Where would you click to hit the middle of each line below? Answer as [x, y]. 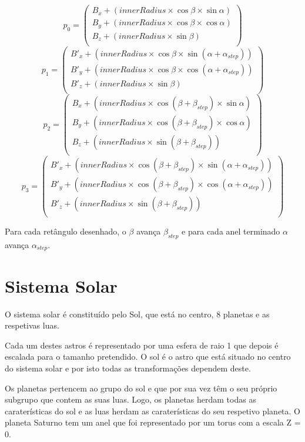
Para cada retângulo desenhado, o [66, 231]
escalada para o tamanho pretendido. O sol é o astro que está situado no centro [148, 356]
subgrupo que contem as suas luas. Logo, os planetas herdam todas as [130, 399]
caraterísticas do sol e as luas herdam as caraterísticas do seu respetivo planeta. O [152, 411]
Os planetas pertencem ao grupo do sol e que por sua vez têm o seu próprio [141, 388]
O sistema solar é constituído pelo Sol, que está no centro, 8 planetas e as [137, 314]
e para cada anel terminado [231, 231]
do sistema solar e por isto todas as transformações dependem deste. [128, 368]
